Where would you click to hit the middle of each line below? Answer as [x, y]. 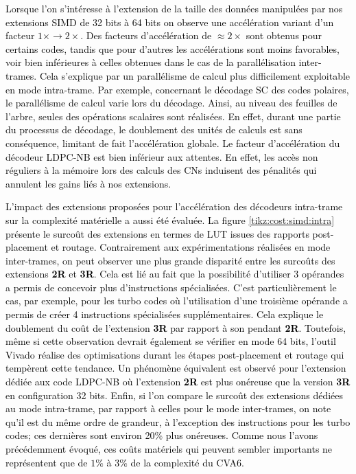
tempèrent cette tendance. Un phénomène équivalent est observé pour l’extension [176, 368]
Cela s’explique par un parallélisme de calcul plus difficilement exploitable [195, 75]
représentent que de [47, 462]
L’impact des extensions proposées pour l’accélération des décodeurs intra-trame [174, 206]
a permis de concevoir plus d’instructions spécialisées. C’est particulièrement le [171, 287]
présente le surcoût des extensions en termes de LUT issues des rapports [157, 233]
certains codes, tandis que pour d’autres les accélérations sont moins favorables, [173, 48]
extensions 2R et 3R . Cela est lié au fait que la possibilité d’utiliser [148, 274]
